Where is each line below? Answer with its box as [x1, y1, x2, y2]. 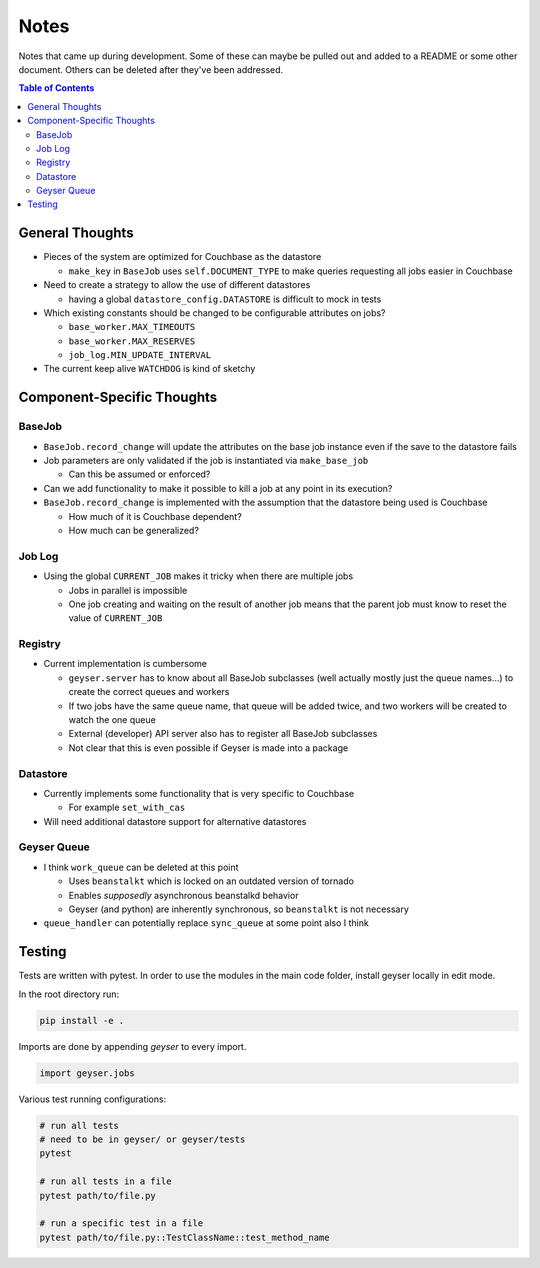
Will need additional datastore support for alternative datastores [43, 815, 307, 827]
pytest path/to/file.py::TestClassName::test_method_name [39, 1231, 330, 1243]
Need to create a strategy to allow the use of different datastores [43, 279, 311, 291]
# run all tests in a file [39, 1176, 172, 1187]
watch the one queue [68, 714, 157, 725]
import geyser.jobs [39, 1067, 135, 1079]
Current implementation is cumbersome [43, 658, 208, 670]
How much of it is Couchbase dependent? [68, 510, 242, 522]
